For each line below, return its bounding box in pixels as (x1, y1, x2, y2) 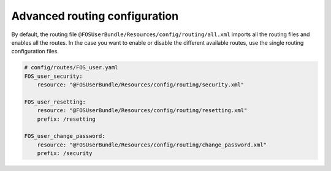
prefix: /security (37, 150, 93, 157)
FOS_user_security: (24, 72, 83, 80)
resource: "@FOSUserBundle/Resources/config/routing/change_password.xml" (37, 141, 267, 148)
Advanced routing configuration (11, 9, 179, 23)
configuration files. (11, 48, 59, 55)
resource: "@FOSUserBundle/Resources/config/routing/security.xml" (37, 82, 245, 88)
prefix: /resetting (37, 115, 96, 123)
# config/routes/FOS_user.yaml (24, 64, 119, 71)
